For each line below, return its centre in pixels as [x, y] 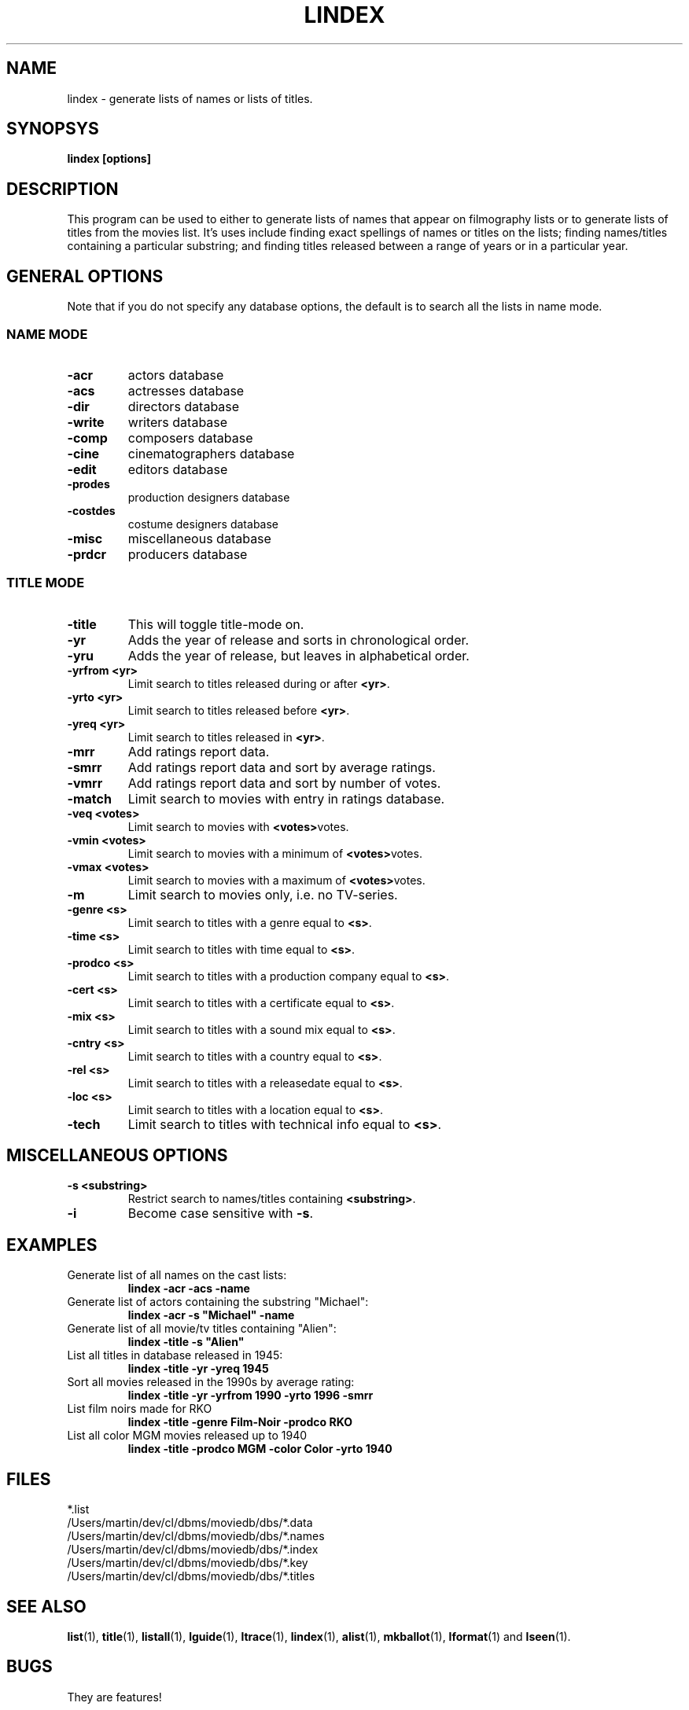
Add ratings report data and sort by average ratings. [282, 767]
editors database [178, 469]
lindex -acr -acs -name [189, 1289]
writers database [178, 422]
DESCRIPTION [63, 189]
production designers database [209, 497]
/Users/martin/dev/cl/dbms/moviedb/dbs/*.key [188, 1563]
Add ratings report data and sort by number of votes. [284, 783]
